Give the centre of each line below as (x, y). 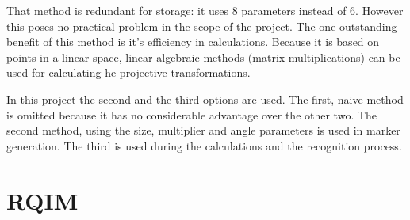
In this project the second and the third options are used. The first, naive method (205, 99)
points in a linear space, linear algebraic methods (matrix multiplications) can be (203, 57)
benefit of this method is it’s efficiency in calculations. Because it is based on (193, 42)
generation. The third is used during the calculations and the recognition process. (204, 145)
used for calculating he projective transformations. (128, 72)
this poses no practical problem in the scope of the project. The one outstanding (202, 26)
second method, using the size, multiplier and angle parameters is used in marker (203, 130)
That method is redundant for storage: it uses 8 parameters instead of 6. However (205, 10)
